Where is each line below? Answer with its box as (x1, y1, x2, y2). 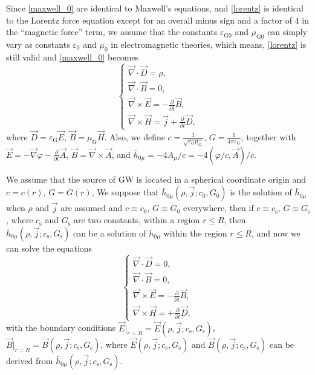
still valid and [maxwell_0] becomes (6, 50, 139, 63)
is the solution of (230, 186, 292, 198)
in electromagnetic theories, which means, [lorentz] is (111, 37, 307, 50)
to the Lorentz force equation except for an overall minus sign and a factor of (6, 13, 293, 26)
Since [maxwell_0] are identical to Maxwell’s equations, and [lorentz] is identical (6, 2, 304, 14)
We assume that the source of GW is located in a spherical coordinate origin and (6, 172, 307, 185)
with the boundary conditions (6, 321, 116, 334)
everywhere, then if (183, 201, 254, 214)
